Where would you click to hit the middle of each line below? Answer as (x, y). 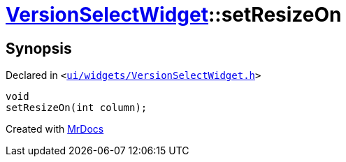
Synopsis (39, 48)
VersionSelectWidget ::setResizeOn (174, 15)
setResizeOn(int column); (77, 108)
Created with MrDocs (55, 129)
